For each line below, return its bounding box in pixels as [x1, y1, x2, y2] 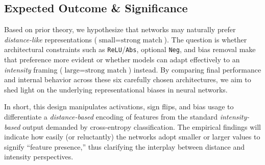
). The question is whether [164, 34, 247, 44]
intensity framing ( [4, 64, 63, 75]
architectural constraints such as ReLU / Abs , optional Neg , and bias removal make [4, 44, 256, 55]
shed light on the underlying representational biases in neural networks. [4, 84, 228, 95]
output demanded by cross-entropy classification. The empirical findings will [22, 121, 261, 132]
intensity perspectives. [4, 151, 74, 162]
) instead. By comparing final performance [128, 64, 261, 75]
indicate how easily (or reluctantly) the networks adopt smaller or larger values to [4, 131, 260, 142]
